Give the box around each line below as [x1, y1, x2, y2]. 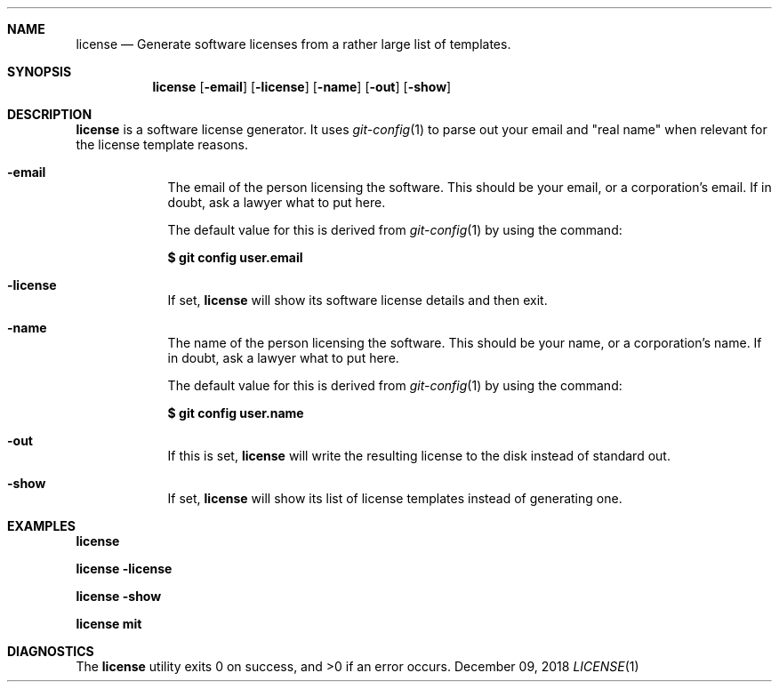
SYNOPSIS [7, 64, 72, 79]
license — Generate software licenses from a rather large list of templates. [76, 36, 511, 52]
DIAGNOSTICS [7, 644, 94, 659]
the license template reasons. [76, 137, 248, 152]
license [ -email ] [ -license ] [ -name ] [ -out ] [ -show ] [152, 79, 452, 94]
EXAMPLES [7, 518, 76, 533]
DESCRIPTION [7, 107, 92, 122]
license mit [76, 616, 142, 631]
